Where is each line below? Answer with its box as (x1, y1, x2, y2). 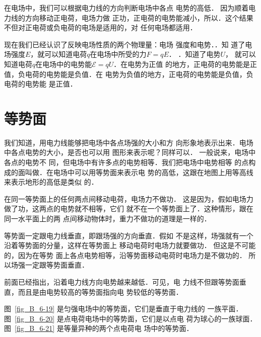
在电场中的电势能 (35, 58, 92, 69)
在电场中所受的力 (90, 49, 147, 59)
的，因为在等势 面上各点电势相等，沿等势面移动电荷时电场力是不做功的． (4, 249, 246, 260)
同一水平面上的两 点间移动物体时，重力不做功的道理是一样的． (4, 213, 211, 224)
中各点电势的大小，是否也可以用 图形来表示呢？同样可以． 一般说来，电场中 (4, 147, 256, 157)
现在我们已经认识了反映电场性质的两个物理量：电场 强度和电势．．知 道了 (4, 39, 245, 49)
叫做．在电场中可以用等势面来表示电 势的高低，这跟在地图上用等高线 (25, 166, 253, 177)
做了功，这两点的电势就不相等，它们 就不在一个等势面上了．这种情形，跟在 (4, 203, 253, 214)
